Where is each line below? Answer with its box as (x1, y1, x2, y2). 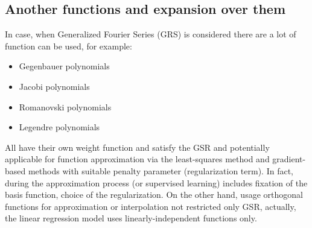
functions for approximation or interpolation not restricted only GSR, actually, (5, 200, 296, 212)
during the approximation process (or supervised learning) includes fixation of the (5, 176, 308, 189)
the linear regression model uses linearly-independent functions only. (5, 212, 257, 224)
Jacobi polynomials (19, 80, 90, 92)
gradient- (272, 153, 306, 165)
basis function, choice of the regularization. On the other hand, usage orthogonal (5, 188, 303, 201)
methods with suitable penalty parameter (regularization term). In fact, (28, 164, 294, 177)
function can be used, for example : (5, 39, 132, 52)
